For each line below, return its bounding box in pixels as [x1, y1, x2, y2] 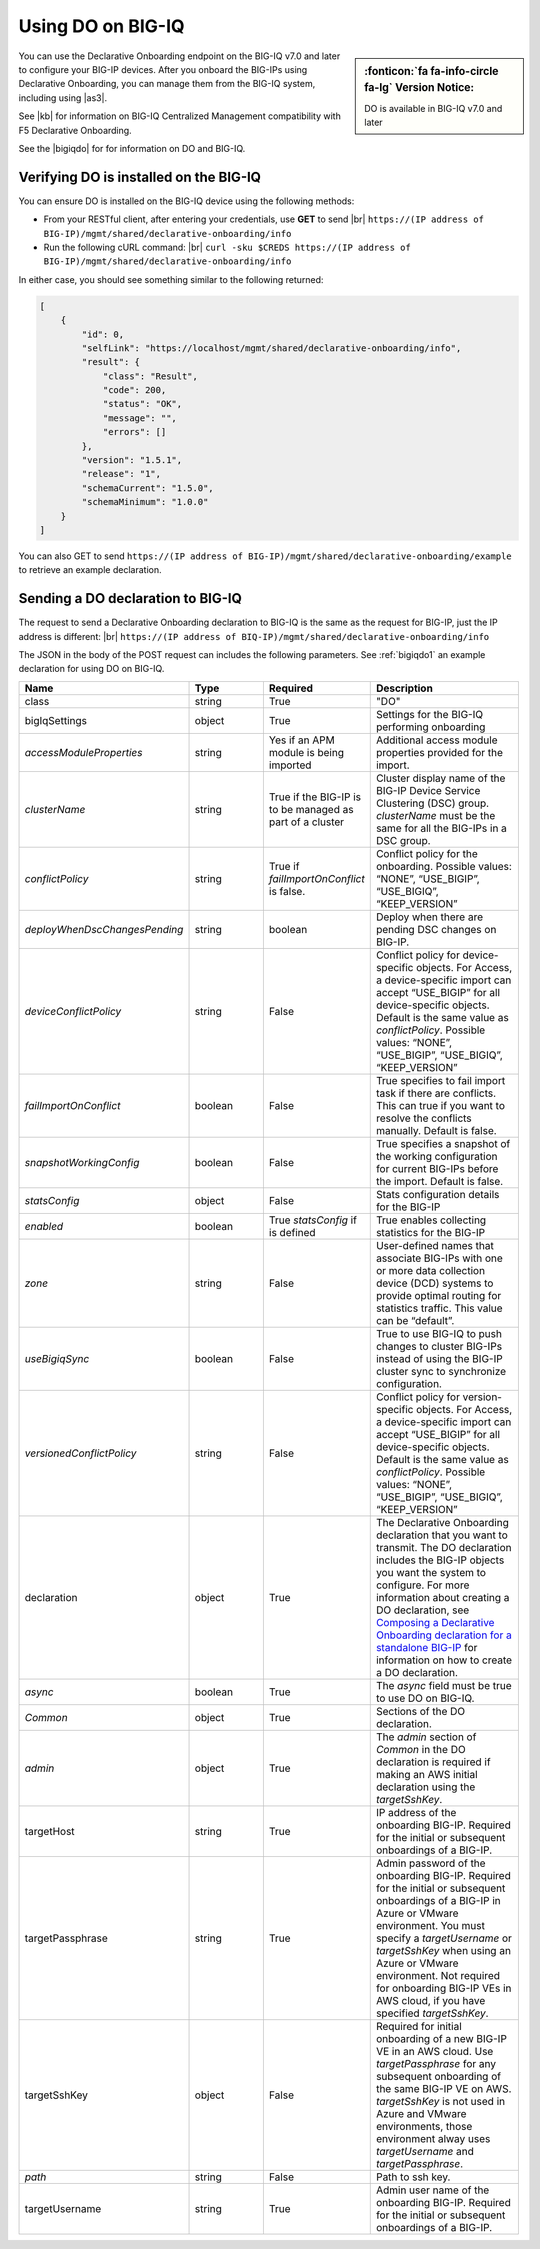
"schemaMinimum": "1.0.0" [81, 496, 209, 508]
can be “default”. [375, 1313, 455, 1327]
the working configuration [375, 1149, 498, 1163]
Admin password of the [375, 1856, 486, 1870]
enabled [24, 1219, 64, 1233]
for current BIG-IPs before [375, 1161, 499, 1175]
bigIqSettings [24, 713, 87, 727]
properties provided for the [375, 745, 504, 759]
